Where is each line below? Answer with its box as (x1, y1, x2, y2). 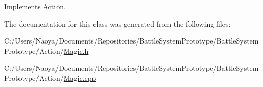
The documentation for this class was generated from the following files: (4, 18, 231, 29)
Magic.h (63, 45, 89, 56)
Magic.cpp (63, 72, 96, 83)
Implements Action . (4, 1, 66, 11)
